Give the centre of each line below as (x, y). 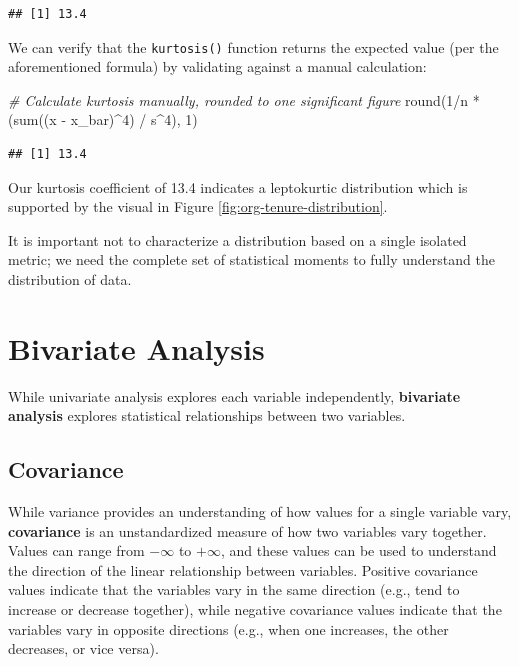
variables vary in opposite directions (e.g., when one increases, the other (228, 628)
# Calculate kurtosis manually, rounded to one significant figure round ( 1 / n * (244, 99)
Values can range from (76, 550)
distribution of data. (70, 279)
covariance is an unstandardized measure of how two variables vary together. (247, 530)
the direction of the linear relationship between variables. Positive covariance (243, 569)
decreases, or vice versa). (83, 648)
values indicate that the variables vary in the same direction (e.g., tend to (234, 589)
